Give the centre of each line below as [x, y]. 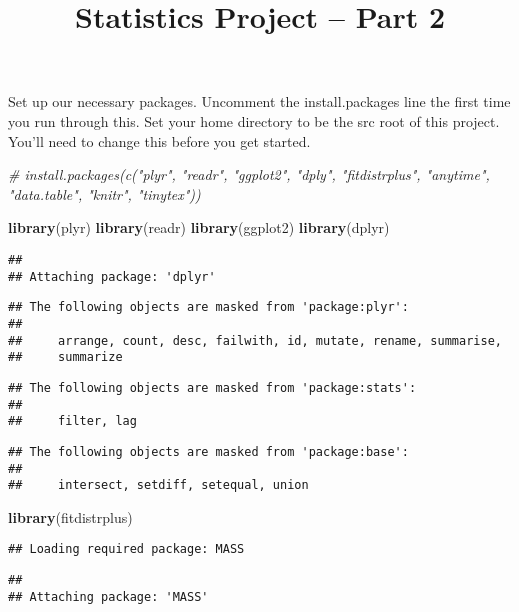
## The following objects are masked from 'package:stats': [212, 387]
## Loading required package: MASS [126, 549]
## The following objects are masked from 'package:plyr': [208, 307]
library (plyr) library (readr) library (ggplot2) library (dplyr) [199, 227]
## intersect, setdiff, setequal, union [158, 485]
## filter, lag [72, 421]
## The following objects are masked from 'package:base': [208, 451]
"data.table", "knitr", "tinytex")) [104, 193]
